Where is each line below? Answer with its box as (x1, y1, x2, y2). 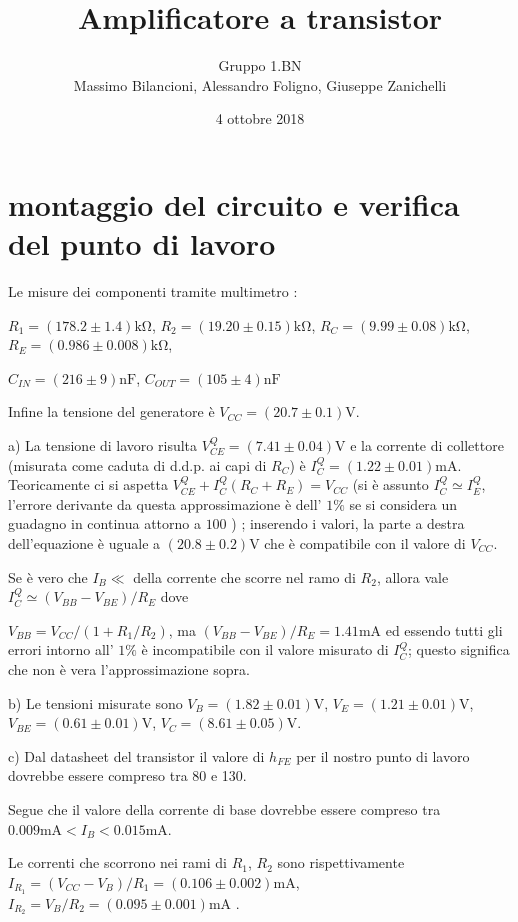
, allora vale (376, 566, 449, 587)
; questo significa (408, 639, 510, 660)
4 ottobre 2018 (215, 108, 305, 129)
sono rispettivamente (277, 852, 405, 873)
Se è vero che (8, 566, 88, 587)
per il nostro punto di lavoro (296, 745, 470, 766)
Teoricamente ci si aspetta (8, 474, 168, 495)
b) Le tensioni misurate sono (8, 692, 183, 713)
